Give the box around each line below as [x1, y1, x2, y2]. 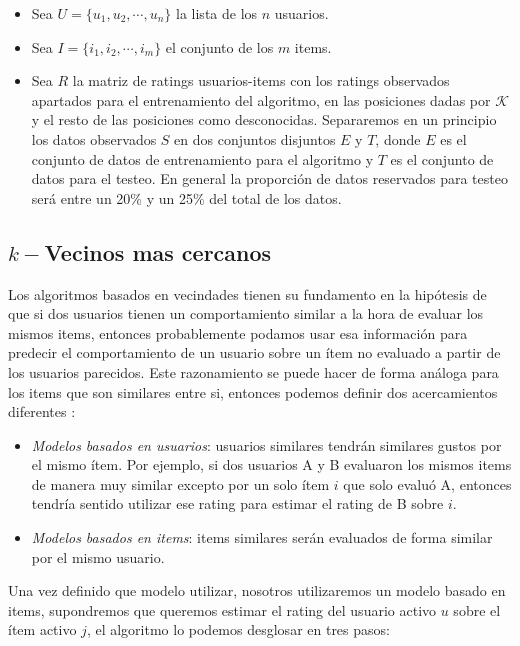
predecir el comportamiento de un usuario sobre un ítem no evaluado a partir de [8, 342, 501, 363]
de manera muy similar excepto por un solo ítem [31, 473, 330, 494]
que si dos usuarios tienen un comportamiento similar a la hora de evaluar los [8, 303, 484, 324]
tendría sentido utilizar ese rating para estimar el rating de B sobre [31, 493, 444, 514]
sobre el [453, 599, 501, 620]
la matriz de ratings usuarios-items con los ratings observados [72, 70, 450, 91]
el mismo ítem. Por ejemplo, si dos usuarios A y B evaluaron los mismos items [31, 454, 512, 475]
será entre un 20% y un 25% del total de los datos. [31, 187, 342, 208]
